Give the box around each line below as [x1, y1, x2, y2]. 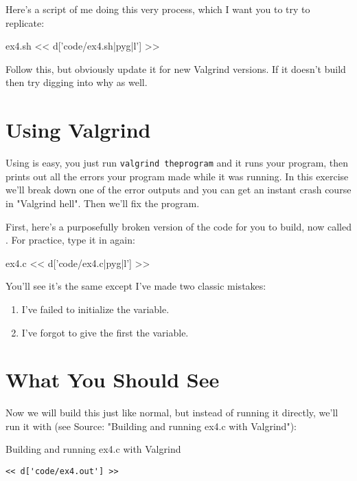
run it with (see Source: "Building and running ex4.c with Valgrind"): [5, 418, 297, 433]
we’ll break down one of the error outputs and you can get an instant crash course [5, 182, 352, 197]
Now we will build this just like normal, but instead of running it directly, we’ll [5, 405, 338, 420]
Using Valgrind [5, 116, 151, 144]
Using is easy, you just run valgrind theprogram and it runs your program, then [5, 156, 349, 170]
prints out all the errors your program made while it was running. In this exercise [5, 169, 349, 183]
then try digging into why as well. [5, 75, 148, 89]
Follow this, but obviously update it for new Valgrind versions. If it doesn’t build [5, 61, 346, 76]
